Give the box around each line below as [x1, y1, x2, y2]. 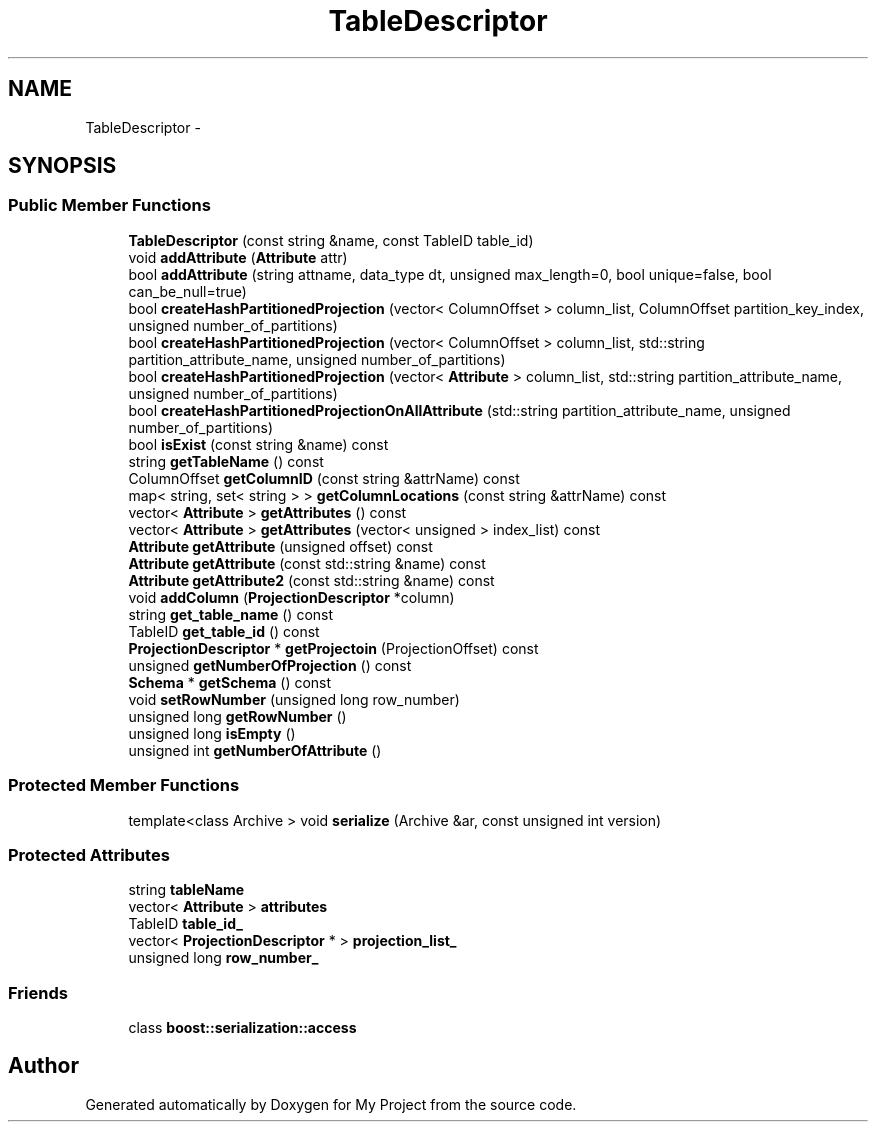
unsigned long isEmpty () [128, 724, 296, 742]
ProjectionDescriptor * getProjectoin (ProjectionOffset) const [128, 639, 539, 657]
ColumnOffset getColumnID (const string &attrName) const [128, 469, 520, 487]
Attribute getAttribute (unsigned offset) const [128, 537, 433, 555]
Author [8, 1053, 79, 1079]
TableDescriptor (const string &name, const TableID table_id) [128, 231, 534, 249]
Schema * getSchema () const [128, 673, 332, 691]
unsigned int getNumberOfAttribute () [128, 741, 382, 759]
